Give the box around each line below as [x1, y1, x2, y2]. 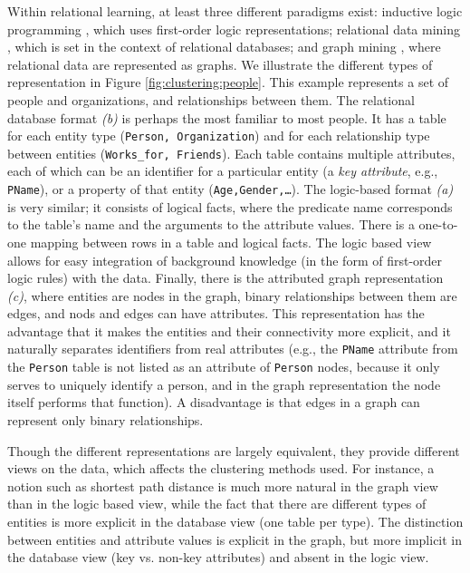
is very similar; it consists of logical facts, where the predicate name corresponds [7, 197, 453, 216]
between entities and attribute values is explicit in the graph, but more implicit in [7, 529, 463, 549]
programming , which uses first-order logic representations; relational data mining [7, 19, 461, 38]
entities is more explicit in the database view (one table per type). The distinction [7, 511, 464, 530]
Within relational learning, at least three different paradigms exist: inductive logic [7, 2, 463, 20]
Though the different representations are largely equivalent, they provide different [7, 441, 460, 460]
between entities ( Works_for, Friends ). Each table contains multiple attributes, [7, 143, 456, 162]
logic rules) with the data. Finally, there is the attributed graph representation [7, 268, 444, 287]
